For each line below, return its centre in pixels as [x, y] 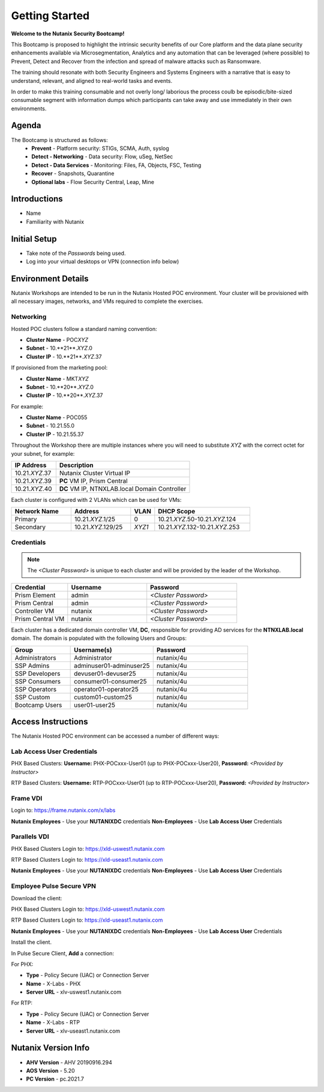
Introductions [37, 199]
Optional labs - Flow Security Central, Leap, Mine [93, 182]
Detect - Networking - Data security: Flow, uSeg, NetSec [102, 157]
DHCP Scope [177, 512]
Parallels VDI [30, 837]
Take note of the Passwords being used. [76, 253]
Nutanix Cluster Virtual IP [95, 473]
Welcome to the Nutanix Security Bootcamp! [68, 34]
